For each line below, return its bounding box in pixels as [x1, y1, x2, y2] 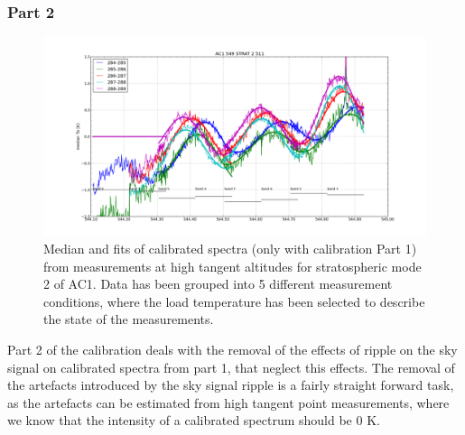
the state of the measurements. [43, 310, 214, 329]
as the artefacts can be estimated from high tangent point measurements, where [7, 393, 450, 412]
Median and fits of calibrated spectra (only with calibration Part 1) [43, 239, 417, 258]
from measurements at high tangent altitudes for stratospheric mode [43, 256, 422, 275]
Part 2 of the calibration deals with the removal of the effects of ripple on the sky [7, 340, 458, 359]
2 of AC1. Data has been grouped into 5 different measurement [43, 274, 393, 293]
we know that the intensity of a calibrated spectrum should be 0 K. [7, 411, 380, 430]
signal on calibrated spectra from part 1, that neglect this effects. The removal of [7, 357, 455, 376]
